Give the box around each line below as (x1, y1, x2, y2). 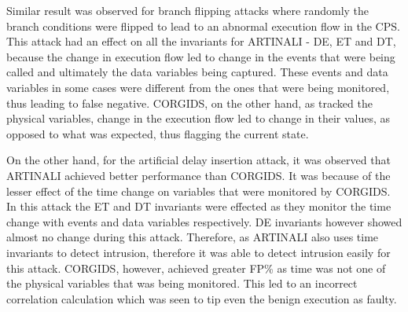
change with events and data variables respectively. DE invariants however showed (6, 213, 402, 229)
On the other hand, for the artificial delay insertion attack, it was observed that (6, 152, 391, 168)
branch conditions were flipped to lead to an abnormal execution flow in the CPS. (6, 17, 400, 34)
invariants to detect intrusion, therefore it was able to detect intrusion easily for (6, 244, 391, 260)
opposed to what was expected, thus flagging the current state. (6, 125, 309, 141)
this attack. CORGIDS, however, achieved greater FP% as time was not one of (6, 259, 386, 276)
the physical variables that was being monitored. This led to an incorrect (6, 275, 358, 292)
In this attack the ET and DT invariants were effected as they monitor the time (6, 198, 391, 215)
